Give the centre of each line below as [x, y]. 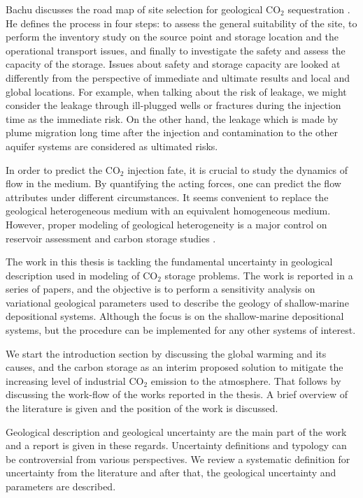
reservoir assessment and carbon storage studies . [111, 238]
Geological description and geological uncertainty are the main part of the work [176, 431]
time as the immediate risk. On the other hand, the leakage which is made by [172, 118]
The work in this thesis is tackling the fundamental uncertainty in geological [169, 262]
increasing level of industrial [66, 380]
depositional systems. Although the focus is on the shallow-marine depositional [175, 316]
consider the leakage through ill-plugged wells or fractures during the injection [173, 105]
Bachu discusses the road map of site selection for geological [134, 9]
